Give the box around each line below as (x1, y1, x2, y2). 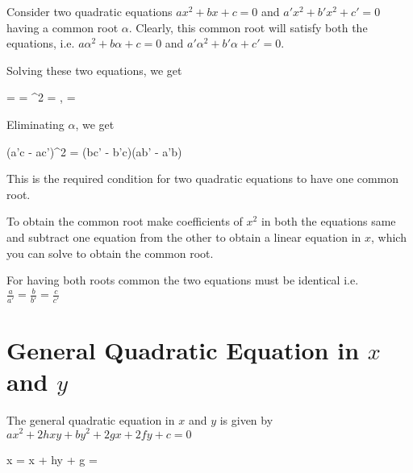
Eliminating (6, 115, 65, 132)
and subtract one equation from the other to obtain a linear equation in (6, 228, 361, 245)
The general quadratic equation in (6, 411, 175, 428)
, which (371, 228, 407, 245)
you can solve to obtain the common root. (6, 244, 214, 261)
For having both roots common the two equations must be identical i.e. (6, 272, 359, 288)
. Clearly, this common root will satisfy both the (128, 19, 368, 35)
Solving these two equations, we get (6, 61, 182, 78)
